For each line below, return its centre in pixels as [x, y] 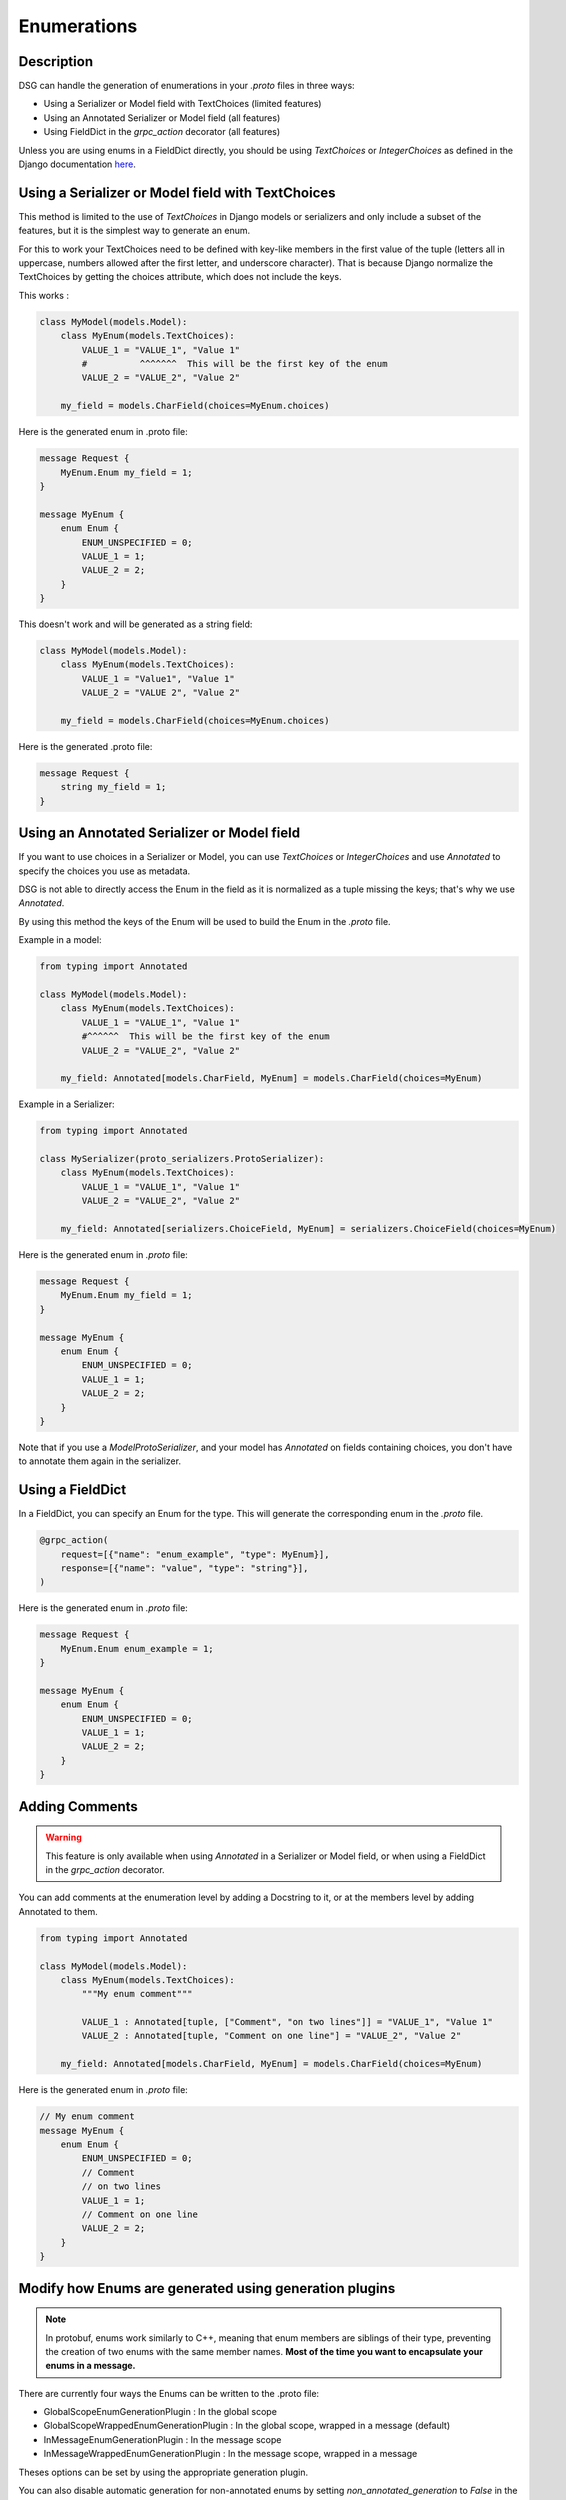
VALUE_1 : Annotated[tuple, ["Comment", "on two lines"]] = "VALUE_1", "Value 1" [287, 2022]
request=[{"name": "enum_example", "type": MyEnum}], [195, 1554]
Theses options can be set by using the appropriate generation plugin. [163, 2472]
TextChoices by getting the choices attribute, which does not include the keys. [180, 277]
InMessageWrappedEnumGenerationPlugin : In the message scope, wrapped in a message [230, 2454]
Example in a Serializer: [66, 1104]
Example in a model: [60, 940]
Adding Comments [78, 1806]
